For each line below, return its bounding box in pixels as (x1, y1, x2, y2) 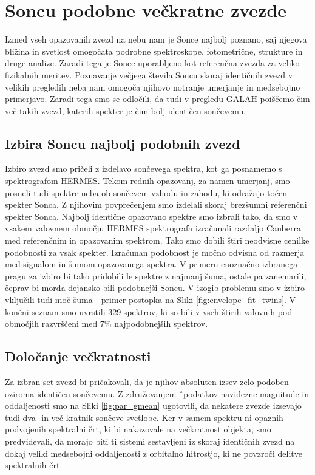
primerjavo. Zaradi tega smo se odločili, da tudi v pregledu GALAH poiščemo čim (5, 92, 310, 105)
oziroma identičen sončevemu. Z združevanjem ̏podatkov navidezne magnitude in (5, 387, 310, 400)
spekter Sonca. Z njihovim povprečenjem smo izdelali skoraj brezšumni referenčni (5, 198, 307, 211)
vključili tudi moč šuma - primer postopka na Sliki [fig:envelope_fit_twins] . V (5, 293, 296, 306)
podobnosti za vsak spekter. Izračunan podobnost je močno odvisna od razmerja (5, 245, 305, 258)
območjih (5, 317, 39, 330)
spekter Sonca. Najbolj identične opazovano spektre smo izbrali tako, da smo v (5, 210, 298, 222)
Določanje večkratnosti (5, 347, 151, 366)
